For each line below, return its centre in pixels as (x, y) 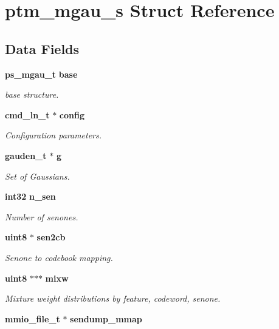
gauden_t (26, 155)
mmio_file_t (33, 318)
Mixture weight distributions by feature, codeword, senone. (113, 298)
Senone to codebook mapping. (59, 257)
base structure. (32, 94)
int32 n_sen (30, 196)
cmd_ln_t (27, 114)
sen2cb (51, 237)
